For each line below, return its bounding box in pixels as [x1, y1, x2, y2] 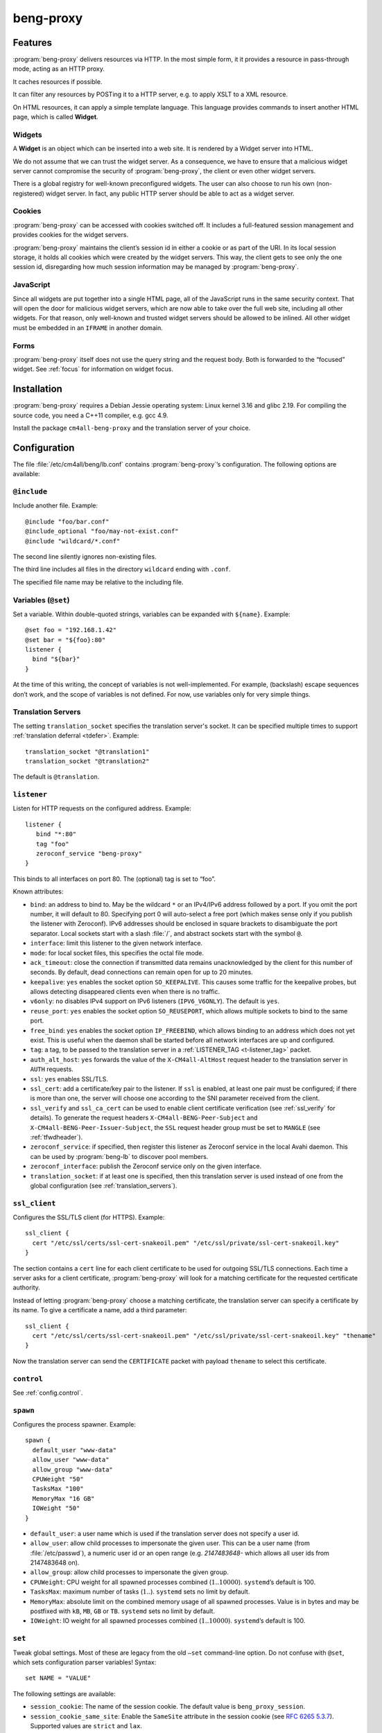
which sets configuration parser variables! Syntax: [12, 1657, 157, 1666]
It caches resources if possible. [12, 77, 103, 86]
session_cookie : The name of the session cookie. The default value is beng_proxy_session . [30, 1702, 305, 1711]
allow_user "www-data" [32, 1456, 110, 1464]
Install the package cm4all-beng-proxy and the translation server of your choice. [12, 424, 251, 432]
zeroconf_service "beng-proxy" [35, 850, 142, 857]
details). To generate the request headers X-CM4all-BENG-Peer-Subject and [30, 1113, 258, 1122]
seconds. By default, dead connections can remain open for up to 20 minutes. [30, 968, 253, 977]
